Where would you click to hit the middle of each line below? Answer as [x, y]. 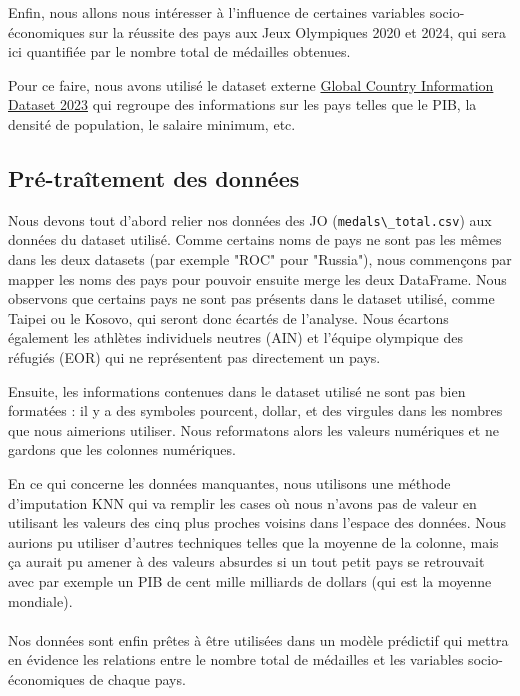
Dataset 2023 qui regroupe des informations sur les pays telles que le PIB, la [242, 104]
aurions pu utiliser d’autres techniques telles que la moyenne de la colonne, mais [253, 541]
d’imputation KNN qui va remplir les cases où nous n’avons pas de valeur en [242, 502]
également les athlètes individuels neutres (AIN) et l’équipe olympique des [236, 337]
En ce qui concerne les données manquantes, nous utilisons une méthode [229, 482]
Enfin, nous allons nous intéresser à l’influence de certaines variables [217, 12]
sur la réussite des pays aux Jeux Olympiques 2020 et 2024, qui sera [297, 31]
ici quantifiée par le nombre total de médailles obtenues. [179, 51]
